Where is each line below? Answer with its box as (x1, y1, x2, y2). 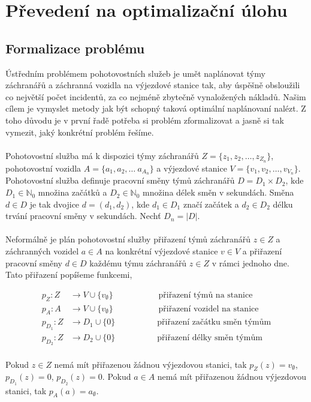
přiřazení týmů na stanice (158, 290, 253, 299)
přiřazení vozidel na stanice (158, 304, 259, 313)
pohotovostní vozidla (5, 161, 81, 174)
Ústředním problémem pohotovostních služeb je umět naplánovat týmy (5, 67, 265, 79)
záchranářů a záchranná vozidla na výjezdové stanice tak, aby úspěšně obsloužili (5, 79, 300, 91)
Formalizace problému (5, 38, 145, 57)
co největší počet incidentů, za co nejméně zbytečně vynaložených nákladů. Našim (5, 90, 306, 103)
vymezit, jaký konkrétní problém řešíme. (5, 125, 154, 138)
